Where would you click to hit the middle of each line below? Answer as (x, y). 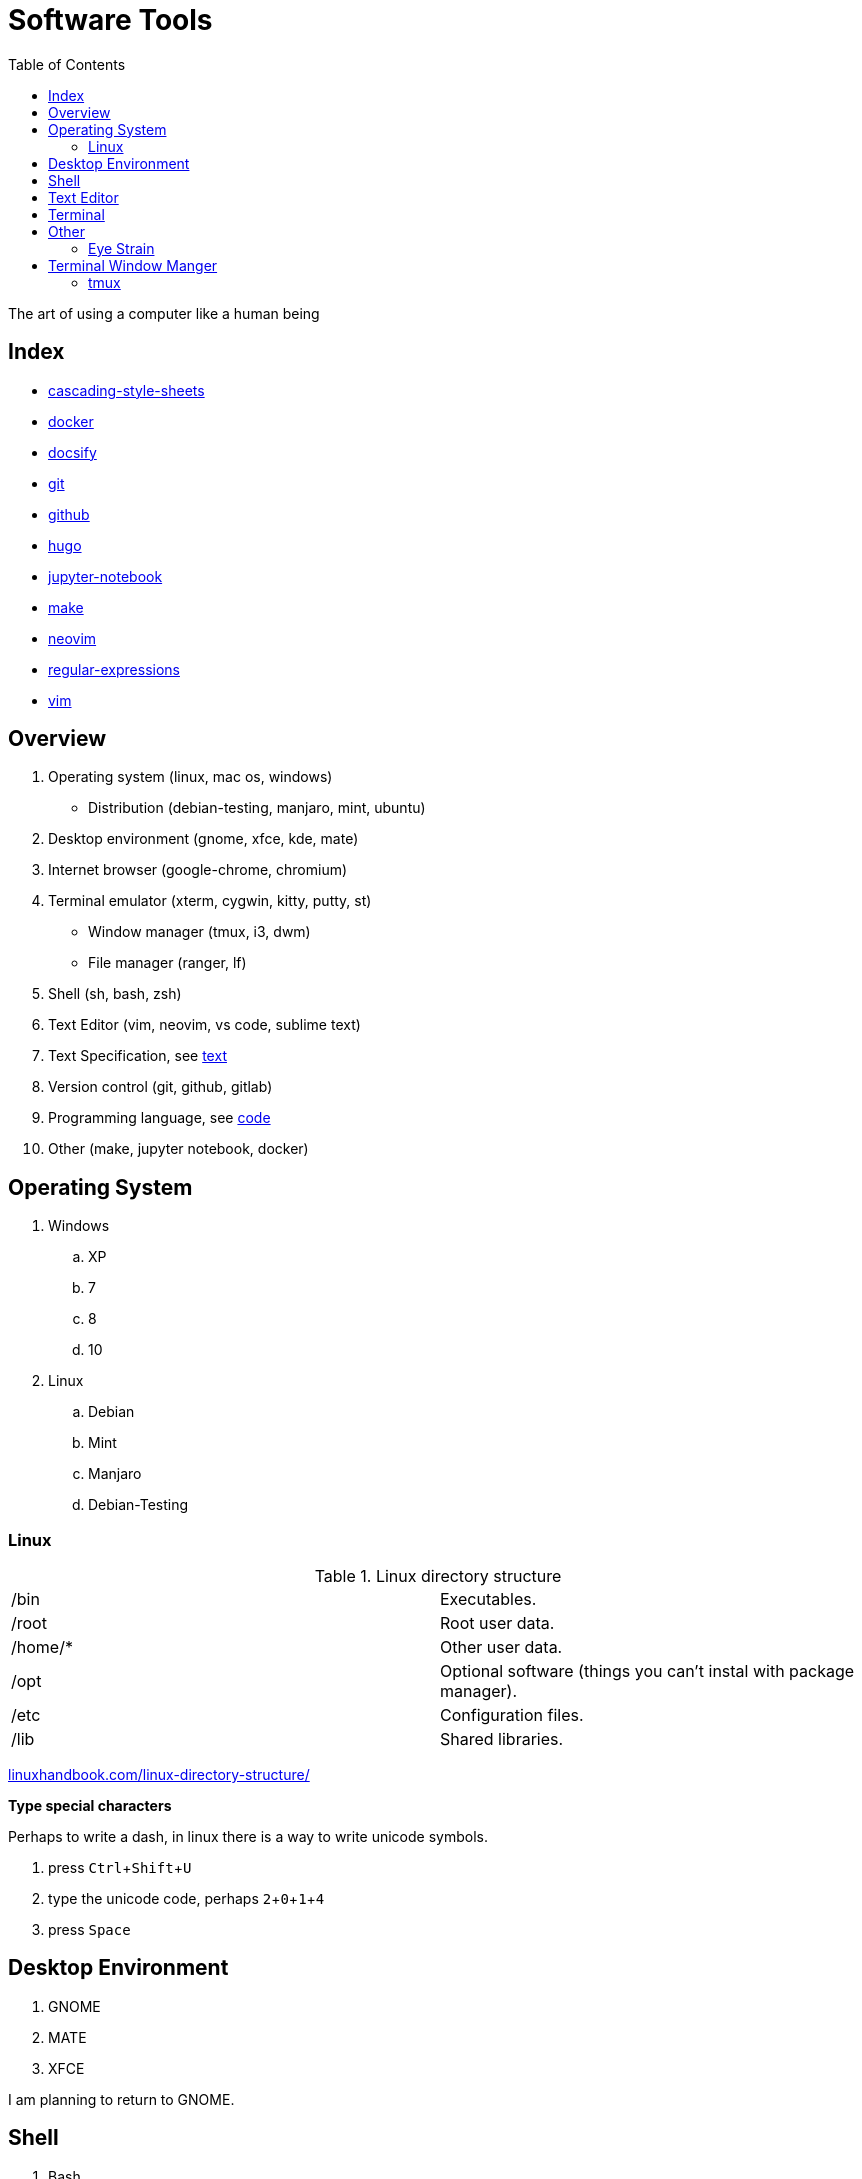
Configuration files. (512, 1715)
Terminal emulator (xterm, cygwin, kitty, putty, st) (210, 901)
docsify (72, 452)
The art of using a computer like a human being (164, 313)
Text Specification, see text (137, 1056)
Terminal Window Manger (133, 265)
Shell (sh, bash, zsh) (115, 994)
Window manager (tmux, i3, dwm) (199, 932)
